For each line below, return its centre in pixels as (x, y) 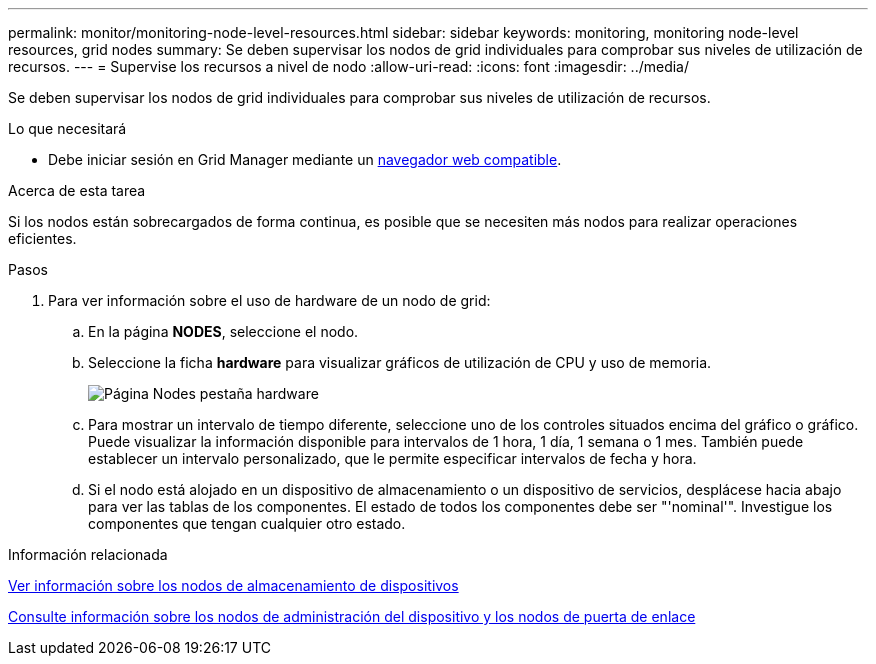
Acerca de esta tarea (77, 190)
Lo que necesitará (67, 128)
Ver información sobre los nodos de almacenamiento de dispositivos (233, 585)
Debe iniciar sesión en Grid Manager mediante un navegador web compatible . (305, 159)
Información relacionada (88, 554)
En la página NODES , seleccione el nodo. (223, 331)
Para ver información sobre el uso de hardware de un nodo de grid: (269, 300)
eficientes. (42, 238)
